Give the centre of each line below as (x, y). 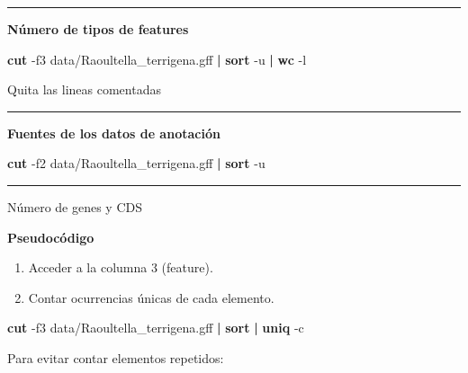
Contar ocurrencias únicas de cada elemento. (151, 297)
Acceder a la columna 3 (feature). (121, 267)
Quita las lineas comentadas (84, 89)
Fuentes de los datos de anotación (114, 133)
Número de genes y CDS (75, 206)
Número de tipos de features (98, 29)
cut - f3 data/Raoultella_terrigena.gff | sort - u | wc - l (157, 59)
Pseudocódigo (51, 237)
